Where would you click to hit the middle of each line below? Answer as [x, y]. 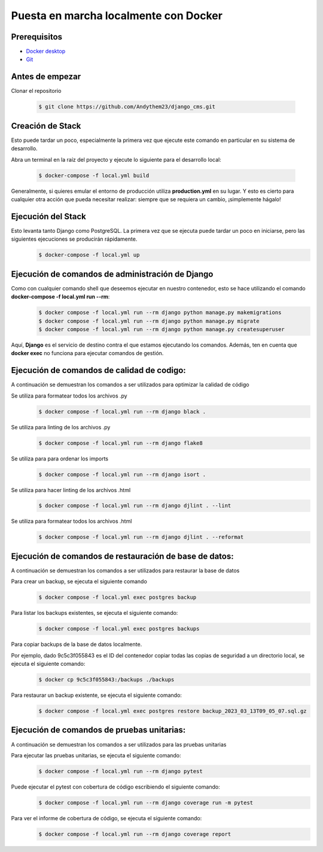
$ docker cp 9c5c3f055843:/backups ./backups [106, 680]
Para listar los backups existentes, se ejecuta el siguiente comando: [95, 613]
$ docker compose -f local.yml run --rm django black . [122, 411]
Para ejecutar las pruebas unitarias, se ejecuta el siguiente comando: [96, 755]
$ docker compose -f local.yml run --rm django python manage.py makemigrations [160, 313]
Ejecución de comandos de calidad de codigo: [99, 370]
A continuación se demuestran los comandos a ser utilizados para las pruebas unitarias [119, 744]
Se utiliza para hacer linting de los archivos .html [71, 490]
